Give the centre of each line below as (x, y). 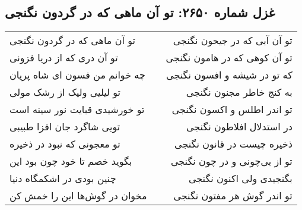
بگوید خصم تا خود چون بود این (71, 161)
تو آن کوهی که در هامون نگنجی (229, 58)
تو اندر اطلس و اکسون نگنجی (232, 109)
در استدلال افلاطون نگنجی (239, 127)
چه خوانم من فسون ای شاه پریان (77, 75)
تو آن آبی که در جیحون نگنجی (233, 40)
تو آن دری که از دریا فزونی (64, 58)
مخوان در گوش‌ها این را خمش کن (78, 196)
